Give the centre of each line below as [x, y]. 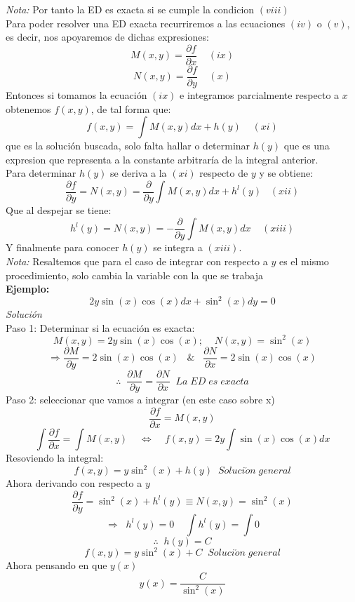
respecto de [224, 173]
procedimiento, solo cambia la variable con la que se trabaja [134, 275]
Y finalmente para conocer [62, 247]
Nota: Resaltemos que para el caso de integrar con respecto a [137, 261]
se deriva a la [139, 173]
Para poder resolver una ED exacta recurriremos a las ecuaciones [146, 23]
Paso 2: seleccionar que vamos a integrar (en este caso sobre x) [140, 400]
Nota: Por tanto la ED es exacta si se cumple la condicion [130, 9]
